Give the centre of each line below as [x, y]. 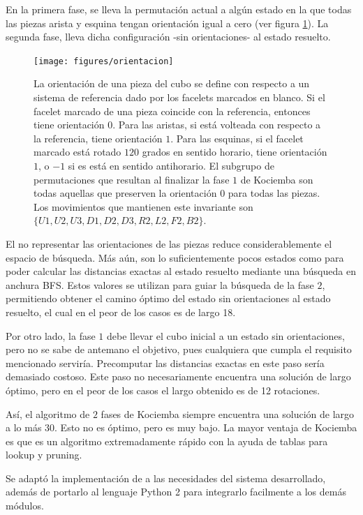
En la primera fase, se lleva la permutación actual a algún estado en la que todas [179, 9]
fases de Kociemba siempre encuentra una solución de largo [228, 413]
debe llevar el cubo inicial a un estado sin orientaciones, [226, 335]
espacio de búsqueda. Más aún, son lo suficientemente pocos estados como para [175, 257]
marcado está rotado [77, 152]
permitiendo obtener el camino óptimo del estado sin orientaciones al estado [168, 298]
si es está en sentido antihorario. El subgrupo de [171, 165]
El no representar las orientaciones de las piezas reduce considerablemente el [169, 243]
